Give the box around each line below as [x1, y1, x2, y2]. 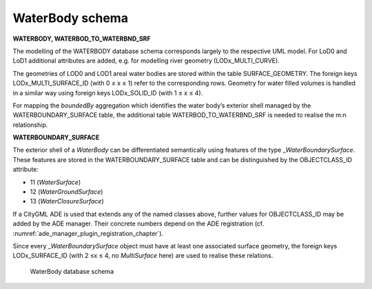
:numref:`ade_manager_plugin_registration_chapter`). [12, 229, 164, 237]
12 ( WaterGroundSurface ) [30, 188, 103, 196]
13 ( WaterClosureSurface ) [30, 197, 104, 206]
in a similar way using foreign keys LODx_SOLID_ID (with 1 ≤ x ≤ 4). [12, 88, 203, 97]
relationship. [12, 121, 48, 129]
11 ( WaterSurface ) [30, 178, 81, 186]
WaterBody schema [12, 10, 129, 26]
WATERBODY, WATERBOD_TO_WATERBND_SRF [12, 34, 151, 43]
